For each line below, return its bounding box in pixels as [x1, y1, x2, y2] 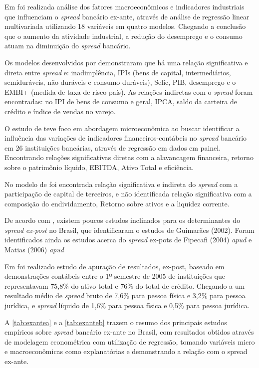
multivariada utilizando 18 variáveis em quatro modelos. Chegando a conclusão [4, 21, 246, 31]
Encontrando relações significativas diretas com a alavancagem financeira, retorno [4, 152, 254, 163]
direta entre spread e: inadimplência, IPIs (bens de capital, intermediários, [4, 67, 231, 77]
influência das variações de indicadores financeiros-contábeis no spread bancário [4, 133, 247, 143]
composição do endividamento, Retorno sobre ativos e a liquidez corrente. [4, 198, 230, 208]
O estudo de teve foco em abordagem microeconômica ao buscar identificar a [4, 123, 240, 133]
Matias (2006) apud [4, 244, 64, 255]
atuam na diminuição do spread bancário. [4, 40, 131, 51]
